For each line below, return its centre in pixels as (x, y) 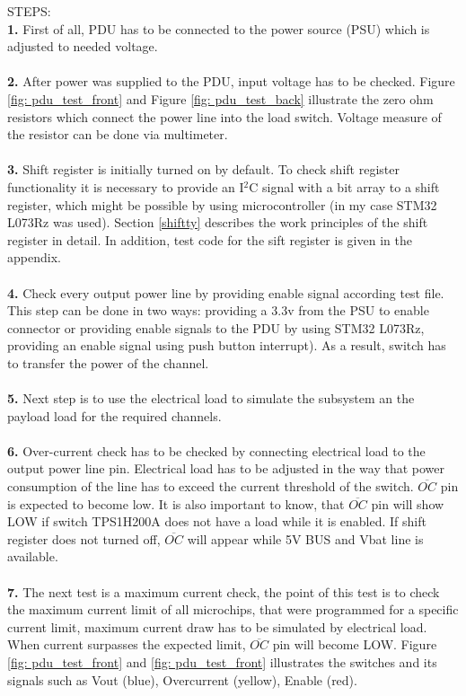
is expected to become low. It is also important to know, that (176, 503)
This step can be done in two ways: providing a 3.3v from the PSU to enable (218, 310)
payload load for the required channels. (114, 415)
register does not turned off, (84, 538)
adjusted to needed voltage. (83, 46)
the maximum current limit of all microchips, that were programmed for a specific (233, 609)
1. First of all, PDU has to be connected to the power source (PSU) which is (219, 28)
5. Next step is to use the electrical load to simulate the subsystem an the (211, 398)
